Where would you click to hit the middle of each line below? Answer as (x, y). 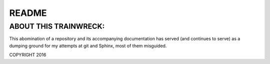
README (28, 13)
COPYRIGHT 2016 (28, 55)
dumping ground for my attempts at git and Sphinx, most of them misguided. (88, 46)
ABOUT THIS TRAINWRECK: (57, 26)
